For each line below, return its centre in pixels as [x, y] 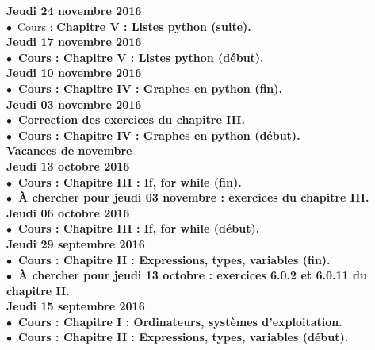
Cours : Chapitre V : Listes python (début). [141, 57]
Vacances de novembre [69, 150]
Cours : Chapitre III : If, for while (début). [139, 228]
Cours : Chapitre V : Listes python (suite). [134, 26]
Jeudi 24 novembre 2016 [74, 10]
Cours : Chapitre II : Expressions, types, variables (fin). [174, 259]
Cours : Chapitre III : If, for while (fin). [130, 181]
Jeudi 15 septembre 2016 [76, 306]
